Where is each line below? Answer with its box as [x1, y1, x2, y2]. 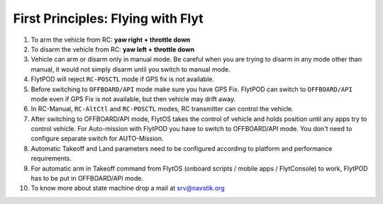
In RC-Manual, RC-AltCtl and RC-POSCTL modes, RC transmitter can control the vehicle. [30, 105, 294, 113]
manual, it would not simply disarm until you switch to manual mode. [30, 64, 231, 74]
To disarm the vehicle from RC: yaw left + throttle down [30, 45, 195, 53]
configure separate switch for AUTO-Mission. [30, 135, 164, 143]
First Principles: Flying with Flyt [13, 11, 204, 26]
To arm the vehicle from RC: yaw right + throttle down [30, 35, 191, 44]
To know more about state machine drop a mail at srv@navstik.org [30, 184, 225, 193]
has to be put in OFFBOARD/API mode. [30, 174, 144, 183]
